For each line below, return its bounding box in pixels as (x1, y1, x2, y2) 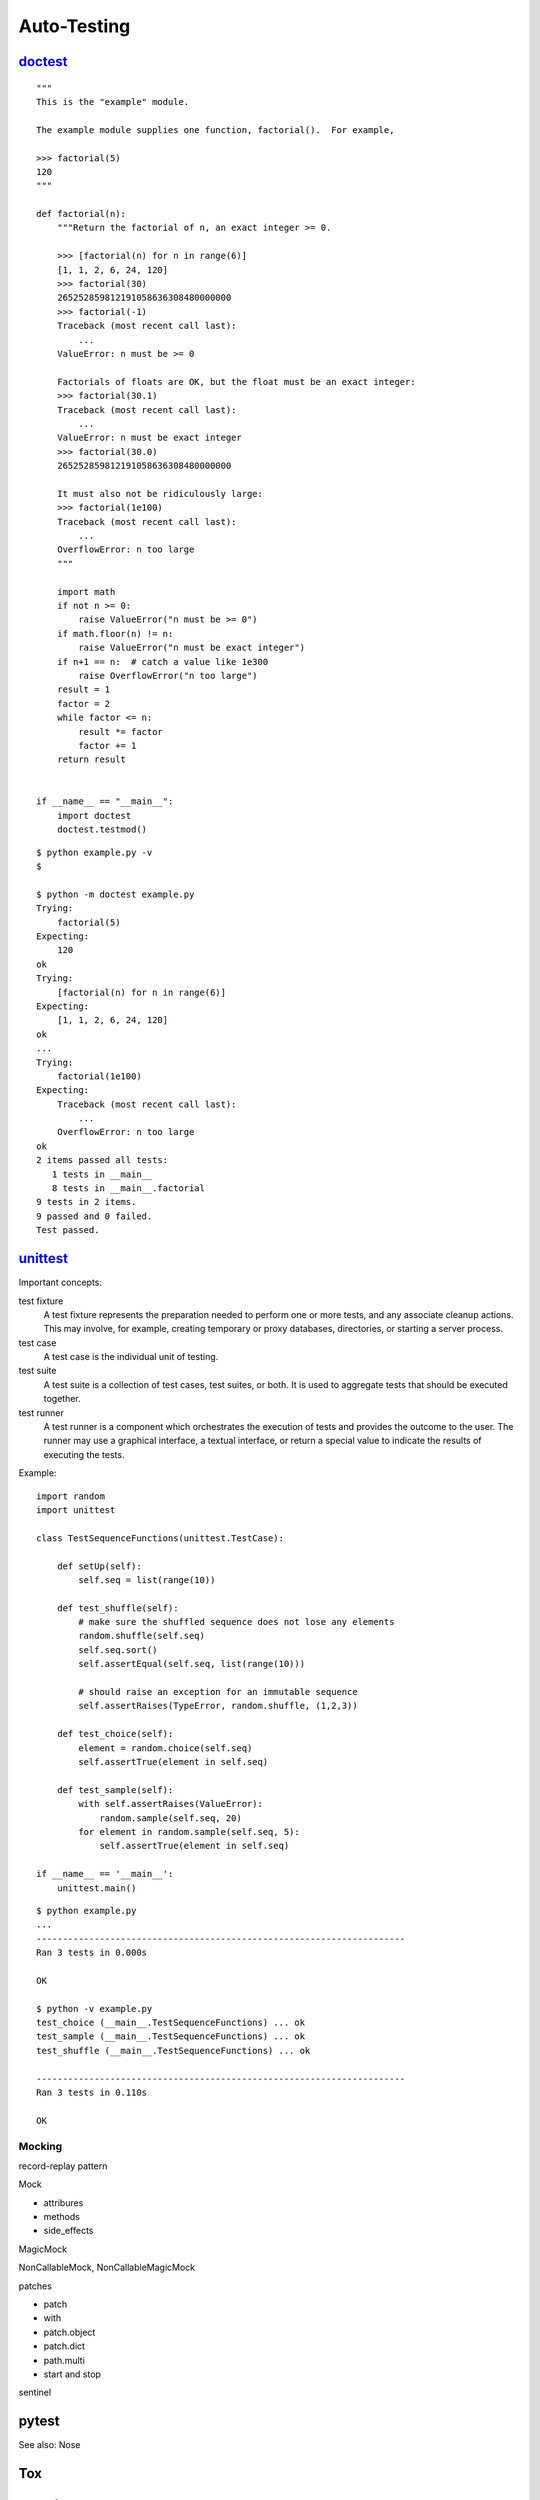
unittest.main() (56, 1882, 137, 1894)
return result (56, 754, 127, 765)
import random (36, 1490, 105, 1502)
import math (56, 586, 116, 597)
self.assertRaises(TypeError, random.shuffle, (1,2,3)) (78, 1700, 359, 1712)
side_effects (43, 2225, 94, 2237)
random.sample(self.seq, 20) (99, 1812, 242, 1824)
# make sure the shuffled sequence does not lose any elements (78, 1616, 395, 1628)
